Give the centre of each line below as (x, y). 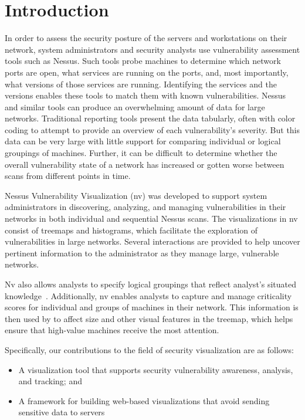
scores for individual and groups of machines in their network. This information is (152, 307)
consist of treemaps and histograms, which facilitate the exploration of (131, 230)
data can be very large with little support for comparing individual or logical (143, 141)
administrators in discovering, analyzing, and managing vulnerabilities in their (145, 207)
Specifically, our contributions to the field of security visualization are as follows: (149, 349)
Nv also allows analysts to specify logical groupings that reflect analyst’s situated (150, 284)
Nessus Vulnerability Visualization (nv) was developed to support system (136, 195)
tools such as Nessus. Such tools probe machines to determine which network (143, 61)
